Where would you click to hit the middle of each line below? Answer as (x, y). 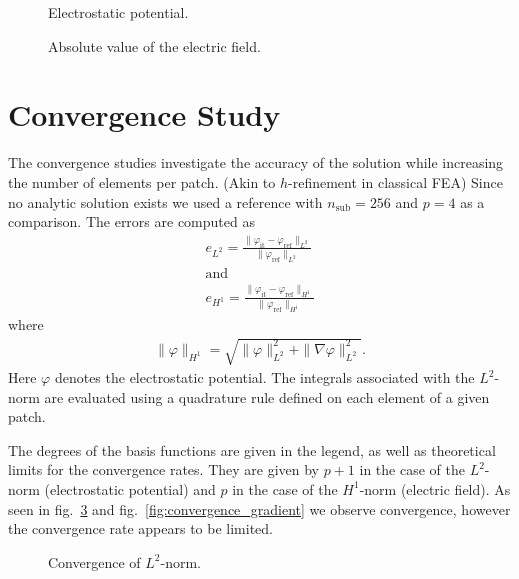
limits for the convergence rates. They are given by (163, 469)
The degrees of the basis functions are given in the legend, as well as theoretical (252, 449)
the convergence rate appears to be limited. (141, 528)
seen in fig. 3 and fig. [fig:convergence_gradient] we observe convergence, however (259, 508)
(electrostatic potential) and (130, 488)
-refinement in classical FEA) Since (395, 181)
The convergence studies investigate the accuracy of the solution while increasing (256, 162)
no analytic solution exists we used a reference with (165, 201)
